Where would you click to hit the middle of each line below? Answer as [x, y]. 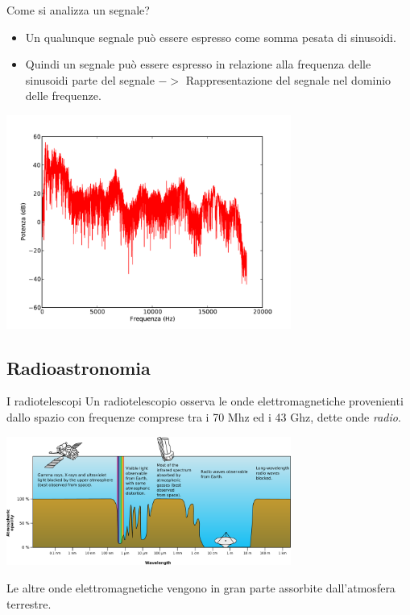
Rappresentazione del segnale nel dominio [288, 79]
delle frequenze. [63, 96]
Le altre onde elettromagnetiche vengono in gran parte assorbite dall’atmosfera [201, 588]
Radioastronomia [79, 367]
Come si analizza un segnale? [78, 10]
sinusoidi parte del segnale [90, 79]
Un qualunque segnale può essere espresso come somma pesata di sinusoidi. [211, 37]
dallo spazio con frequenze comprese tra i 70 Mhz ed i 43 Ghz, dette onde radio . [204, 416]
